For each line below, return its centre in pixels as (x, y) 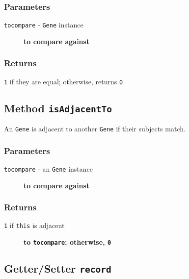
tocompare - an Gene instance (49, 169)
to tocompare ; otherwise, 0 (67, 242)
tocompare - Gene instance (44, 25)
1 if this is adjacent (34, 225)
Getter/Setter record (58, 268)
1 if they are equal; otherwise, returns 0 (64, 81)
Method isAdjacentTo (58, 108)
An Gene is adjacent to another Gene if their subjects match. (95, 129)
